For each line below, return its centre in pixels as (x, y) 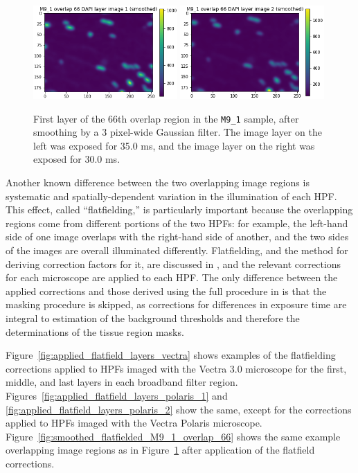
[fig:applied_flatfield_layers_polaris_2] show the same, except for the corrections (179, 409)
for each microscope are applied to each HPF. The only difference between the (172, 277)
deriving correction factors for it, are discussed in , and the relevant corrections (173, 264)
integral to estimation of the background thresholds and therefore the (153, 318)
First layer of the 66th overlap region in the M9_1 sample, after (166, 118)
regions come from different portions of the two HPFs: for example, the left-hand (177, 223)
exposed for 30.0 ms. (77, 159)
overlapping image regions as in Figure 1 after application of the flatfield (160, 450)
